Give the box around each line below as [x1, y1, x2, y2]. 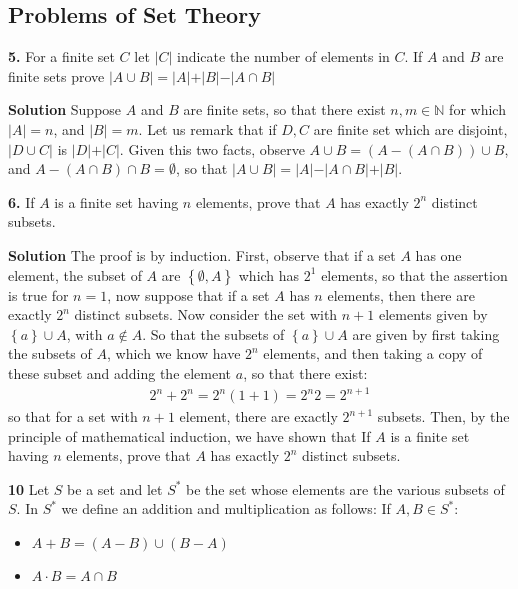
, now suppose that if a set [107, 284, 270, 305]
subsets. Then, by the [377, 406, 510, 427]
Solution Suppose [8, 99, 122, 120]
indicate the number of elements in [177, 46, 390, 67]
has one [415, 244, 462, 265]
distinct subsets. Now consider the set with [74, 304, 338, 325]
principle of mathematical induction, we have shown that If [8, 425, 371, 446]
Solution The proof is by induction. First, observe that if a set [8, 244, 396, 265]
